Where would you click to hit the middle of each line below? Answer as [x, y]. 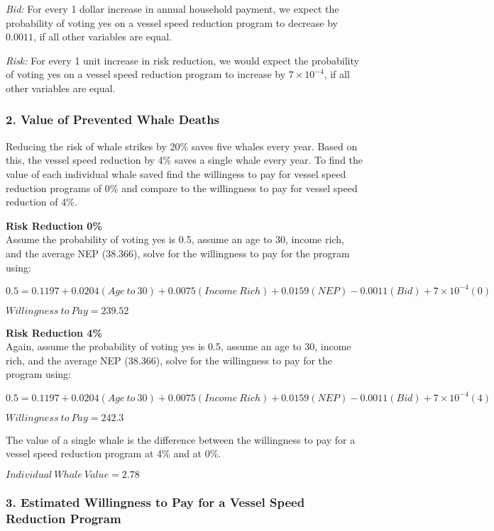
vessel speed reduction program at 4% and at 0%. [114, 453]
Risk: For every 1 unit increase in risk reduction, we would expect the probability [182, 60]
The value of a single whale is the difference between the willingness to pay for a [181, 439]
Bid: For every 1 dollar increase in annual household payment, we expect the [172, 9]
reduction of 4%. [42, 202]
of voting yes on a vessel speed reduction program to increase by [146, 74]
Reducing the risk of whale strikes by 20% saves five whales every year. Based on [182, 146]
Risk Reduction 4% [54, 332]
